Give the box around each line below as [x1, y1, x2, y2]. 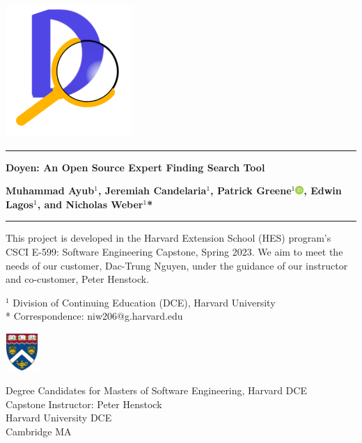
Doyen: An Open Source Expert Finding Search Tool [6, 160, 265, 174]
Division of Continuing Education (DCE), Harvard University [13, 295, 276, 309]
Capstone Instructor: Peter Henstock [6, 396, 162, 411]
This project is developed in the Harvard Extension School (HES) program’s [6, 231, 331, 245]
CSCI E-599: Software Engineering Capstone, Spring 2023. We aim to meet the [6, 244, 343, 258]
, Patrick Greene [210, 183, 292, 198]
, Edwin [304, 183, 342, 198]
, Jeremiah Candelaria [97, 183, 207, 198]
